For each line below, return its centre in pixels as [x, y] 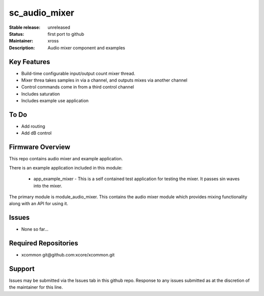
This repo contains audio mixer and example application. [66, 159]
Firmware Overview [40, 147]
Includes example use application [55, 101]
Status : [17, 34]
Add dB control [36, 133]
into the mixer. [48, 186]
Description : [22, 48]
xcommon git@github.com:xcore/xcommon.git [68, 255]
